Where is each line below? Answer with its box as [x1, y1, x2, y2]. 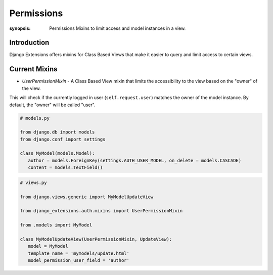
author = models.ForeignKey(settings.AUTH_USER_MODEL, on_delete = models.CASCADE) [28, 157, 242, 163]
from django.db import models [20, 129, 95, 135]
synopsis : [9, 25, 31, 31]
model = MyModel [28, 243, 68, 249]
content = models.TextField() [28, 165, 103, 170]
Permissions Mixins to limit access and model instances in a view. [49, 25, 186, 31]
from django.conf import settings [20, 136, 106, 142]
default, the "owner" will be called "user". [9, 102, 96, 108]
